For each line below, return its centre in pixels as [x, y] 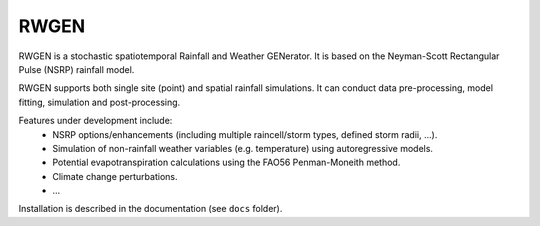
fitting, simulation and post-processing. [99, 102]
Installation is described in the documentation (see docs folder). [150, 209]
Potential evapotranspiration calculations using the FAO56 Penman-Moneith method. [226, 162]
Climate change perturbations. [115, 176]
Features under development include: [95, 121]
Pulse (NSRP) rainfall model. [76, 69]
